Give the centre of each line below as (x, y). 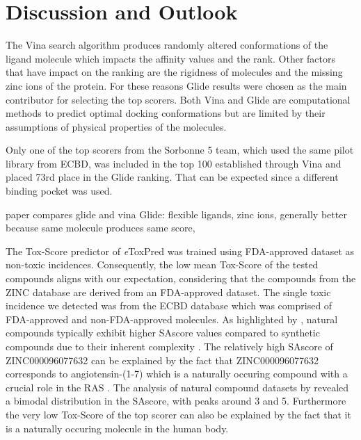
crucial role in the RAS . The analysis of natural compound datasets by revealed (177, 387)
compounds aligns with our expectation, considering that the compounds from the (181, 278)
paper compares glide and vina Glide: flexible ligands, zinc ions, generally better (176, 214)
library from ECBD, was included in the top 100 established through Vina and (174, 163)
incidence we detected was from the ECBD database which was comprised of (169, 305)
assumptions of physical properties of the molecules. (116, 126)
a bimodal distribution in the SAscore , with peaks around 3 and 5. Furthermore (176, 401)
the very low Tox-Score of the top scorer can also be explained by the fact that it (178, 414)
